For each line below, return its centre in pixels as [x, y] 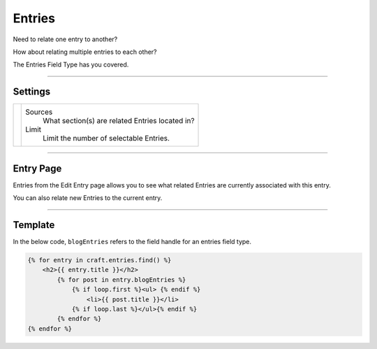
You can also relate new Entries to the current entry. [88, 198]
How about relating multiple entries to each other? [85, 52]
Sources [39, 112]
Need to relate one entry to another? [65, 39]
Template [34, 225]
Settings [32, 92]
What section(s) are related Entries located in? [119, 121]
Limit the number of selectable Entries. [106, 138]
